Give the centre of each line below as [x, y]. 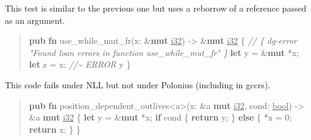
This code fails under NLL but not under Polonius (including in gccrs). [138, 84]
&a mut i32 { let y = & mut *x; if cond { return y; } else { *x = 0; [160, 117]
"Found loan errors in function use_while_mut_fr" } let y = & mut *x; [164, 52]
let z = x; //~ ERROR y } [80, 64]
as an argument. [35, 20]
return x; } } [55, 129]
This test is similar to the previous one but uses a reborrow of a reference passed [156, 8]
